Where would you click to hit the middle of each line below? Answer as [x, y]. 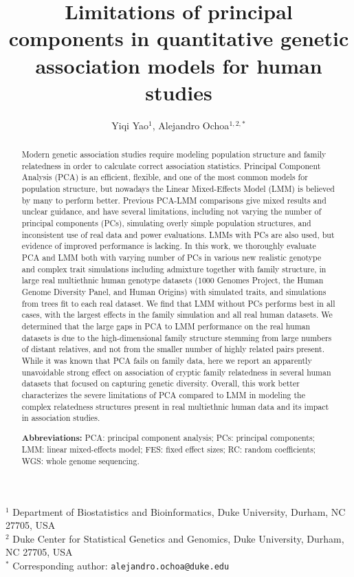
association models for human [179, 65]
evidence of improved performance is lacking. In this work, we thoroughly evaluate [169, 246]
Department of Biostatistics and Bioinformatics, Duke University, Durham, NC [179, 511]
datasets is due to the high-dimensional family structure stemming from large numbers [177, 337]
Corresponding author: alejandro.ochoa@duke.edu [121, 566]
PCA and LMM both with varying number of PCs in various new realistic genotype [172, 257]
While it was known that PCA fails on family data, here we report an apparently [167, 360]
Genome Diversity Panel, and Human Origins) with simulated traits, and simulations [174, 291]
